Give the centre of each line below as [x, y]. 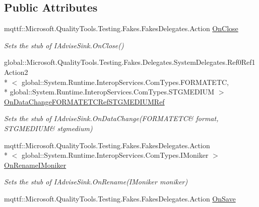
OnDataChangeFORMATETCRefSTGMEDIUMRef [84, 101]
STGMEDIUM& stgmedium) [48, 128]
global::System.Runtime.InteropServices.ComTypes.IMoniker [115, 155]
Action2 [16, 72]
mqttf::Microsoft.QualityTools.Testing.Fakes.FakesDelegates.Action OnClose [121, 28]
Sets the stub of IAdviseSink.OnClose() [64, 45]
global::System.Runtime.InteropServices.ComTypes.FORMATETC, [125, 82]
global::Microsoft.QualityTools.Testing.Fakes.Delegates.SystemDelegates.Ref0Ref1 [130, 62]
